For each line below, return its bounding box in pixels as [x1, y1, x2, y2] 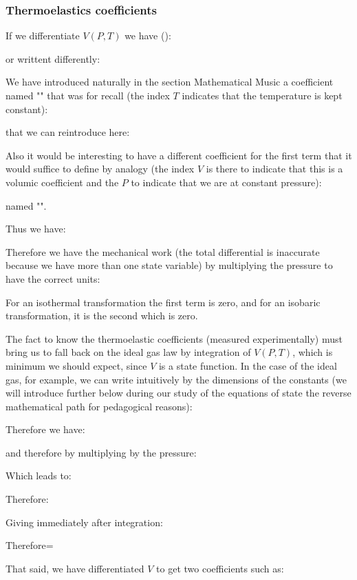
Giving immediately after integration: [6, 514, 163, 529]
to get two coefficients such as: [156, 561, 284, 575]
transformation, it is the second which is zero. [6, 308, 198, 323]
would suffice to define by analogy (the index [6, 161, 195, 176]
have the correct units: [6, 271, 100, 286]
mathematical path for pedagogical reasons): [6, 399, 193, 413]
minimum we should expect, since [6, 358, 147, 372]
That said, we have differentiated [6, 561, 144, 575]
